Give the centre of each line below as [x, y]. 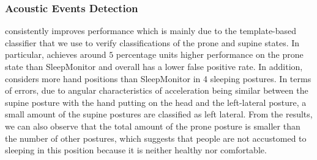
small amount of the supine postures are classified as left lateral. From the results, [159, 114]
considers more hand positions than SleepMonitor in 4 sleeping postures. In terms [158, 78]
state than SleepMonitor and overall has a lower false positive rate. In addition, [154, 66]
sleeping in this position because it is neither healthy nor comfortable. [136, 150]
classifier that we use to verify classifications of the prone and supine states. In [152, 42]
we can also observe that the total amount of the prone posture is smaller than [153, 126]
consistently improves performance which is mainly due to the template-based [151, 31]
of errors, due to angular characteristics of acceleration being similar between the [157, 90]
